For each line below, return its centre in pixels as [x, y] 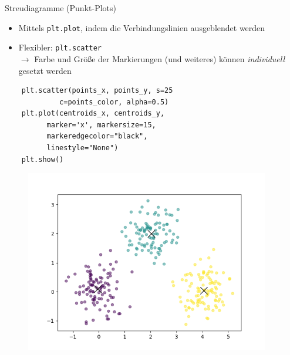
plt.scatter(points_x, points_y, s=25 [97, 91]
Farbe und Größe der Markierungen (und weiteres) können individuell [160, 58]
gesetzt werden [45, 70]
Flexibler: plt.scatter [60, 47]
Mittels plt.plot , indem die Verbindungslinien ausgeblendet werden [142, 27]
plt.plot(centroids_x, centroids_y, [93, 114]
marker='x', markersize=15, [101, 125]
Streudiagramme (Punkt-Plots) [60, 8]
